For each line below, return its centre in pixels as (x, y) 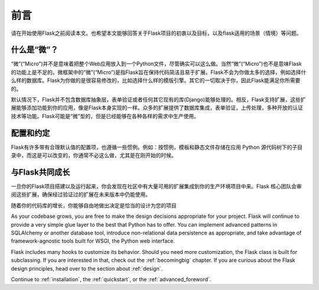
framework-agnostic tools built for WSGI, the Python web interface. (93, 241)
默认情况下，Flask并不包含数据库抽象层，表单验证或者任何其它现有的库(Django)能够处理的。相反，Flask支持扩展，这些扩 (158, 100)
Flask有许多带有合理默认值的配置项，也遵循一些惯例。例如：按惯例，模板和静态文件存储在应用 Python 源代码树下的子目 (157, 147)
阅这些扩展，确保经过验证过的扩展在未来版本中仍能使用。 (81, 194)
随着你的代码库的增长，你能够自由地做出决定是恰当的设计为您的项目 (94, 205)
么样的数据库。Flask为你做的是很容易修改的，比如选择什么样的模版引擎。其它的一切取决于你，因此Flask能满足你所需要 (156, 80)
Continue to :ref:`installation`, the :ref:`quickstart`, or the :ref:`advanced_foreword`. (111, 279)
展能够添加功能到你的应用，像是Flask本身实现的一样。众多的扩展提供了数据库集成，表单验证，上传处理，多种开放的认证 (157, 108)
